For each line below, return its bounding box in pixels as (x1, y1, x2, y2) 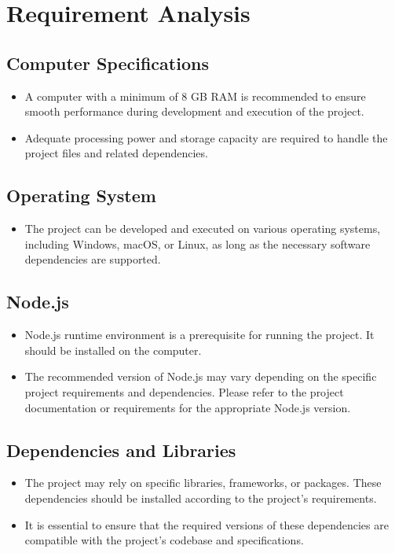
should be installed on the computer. (24, 341, 202, 358)
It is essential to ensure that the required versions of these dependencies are (24, 516, 389, 533)
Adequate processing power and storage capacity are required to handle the (24, 129, 388, 146)
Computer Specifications (6, 50, 209, 75)
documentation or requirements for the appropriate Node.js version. (24, 399, 351, 415)
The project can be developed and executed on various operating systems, (24, 220, 381, 237)
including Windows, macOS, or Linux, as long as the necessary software (24, 235, 371, 252)
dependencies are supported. (24, 251, 161, 267)
